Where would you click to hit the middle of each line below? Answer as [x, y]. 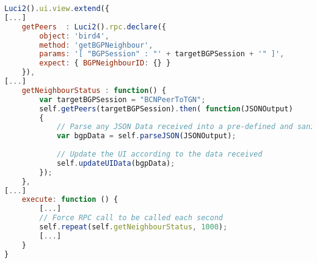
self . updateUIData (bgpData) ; [116, 163]
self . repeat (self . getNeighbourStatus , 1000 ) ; [133, 227]
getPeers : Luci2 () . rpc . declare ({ [94, 27]
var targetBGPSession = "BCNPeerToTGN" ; [122, 99]
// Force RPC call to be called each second [131, 218]
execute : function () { [70, 200]
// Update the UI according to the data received [159, 154]
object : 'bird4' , [74, 36]
